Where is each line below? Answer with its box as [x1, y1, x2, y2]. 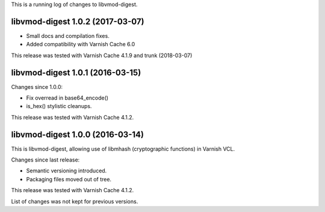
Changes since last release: [11, 156, 80, 163]
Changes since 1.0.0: [11, 83, 63, 90]
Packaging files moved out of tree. [26, 175, 111, 183]
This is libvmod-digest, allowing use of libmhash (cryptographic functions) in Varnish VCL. [11, 145, 235, 153]
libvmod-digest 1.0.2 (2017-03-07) [11, 16, 144, 26]
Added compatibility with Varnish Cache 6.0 [26, 41, 135, 48]
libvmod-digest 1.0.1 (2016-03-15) [11, 67, 141, 77]
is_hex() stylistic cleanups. [26, 103, 92, 110]
